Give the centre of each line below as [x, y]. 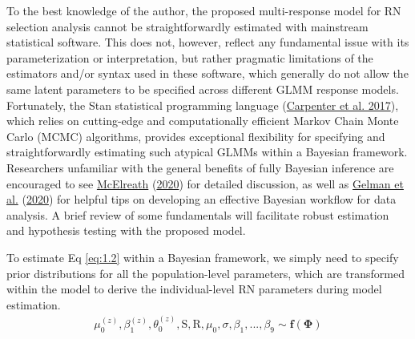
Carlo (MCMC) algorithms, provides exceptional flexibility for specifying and [196, 136]
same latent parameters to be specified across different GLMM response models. [203, 89]
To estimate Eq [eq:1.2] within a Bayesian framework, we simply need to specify [203, 257]
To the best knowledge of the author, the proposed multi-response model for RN [204, 10]
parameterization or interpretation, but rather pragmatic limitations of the [190, 57]
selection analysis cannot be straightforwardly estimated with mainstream [187, 26]
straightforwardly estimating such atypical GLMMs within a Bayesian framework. [207, 152]
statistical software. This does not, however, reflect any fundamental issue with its [208, 42]
